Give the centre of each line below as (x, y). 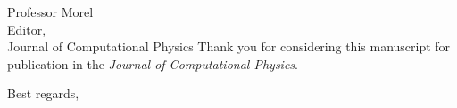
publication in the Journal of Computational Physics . (153, 63)
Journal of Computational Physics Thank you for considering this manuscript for (229, 46)
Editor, (27, 29)
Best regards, (43, 93)
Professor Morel (50, 12)
